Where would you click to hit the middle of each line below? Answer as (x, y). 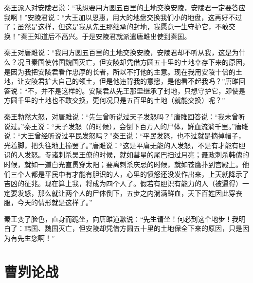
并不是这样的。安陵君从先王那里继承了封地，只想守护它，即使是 (143, 90)
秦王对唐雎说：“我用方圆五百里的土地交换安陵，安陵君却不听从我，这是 (118, 52)
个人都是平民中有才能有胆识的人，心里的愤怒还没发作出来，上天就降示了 (133, 174)
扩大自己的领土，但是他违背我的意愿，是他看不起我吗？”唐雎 (142, 81)
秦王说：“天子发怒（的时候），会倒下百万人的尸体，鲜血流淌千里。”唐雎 (136, 126)
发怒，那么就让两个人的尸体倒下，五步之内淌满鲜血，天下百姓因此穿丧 (130, 193)
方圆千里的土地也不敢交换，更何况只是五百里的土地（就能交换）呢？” (115, 100)
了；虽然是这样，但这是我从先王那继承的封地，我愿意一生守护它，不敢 (116, 27)
